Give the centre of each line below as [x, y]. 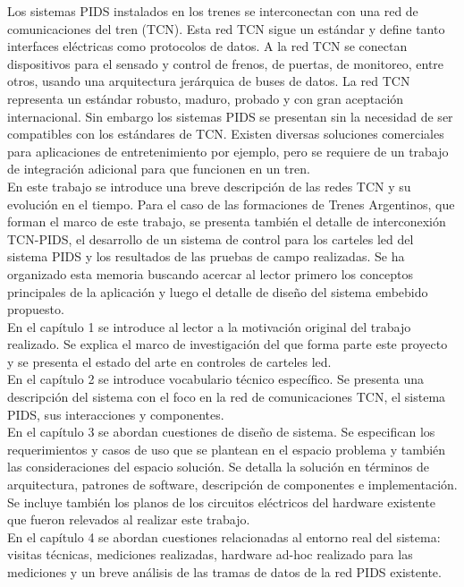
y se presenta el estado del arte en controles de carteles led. [169, 361]
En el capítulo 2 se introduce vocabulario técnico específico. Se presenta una [216, 379]
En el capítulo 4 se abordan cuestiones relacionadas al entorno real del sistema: [224, 536]
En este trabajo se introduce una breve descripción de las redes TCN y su [209, 186]
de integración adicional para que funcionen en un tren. [159, 169]
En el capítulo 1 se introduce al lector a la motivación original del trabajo [209, 326]
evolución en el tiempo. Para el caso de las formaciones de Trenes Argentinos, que [231, 204]
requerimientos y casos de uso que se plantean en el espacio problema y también [227, 449]
